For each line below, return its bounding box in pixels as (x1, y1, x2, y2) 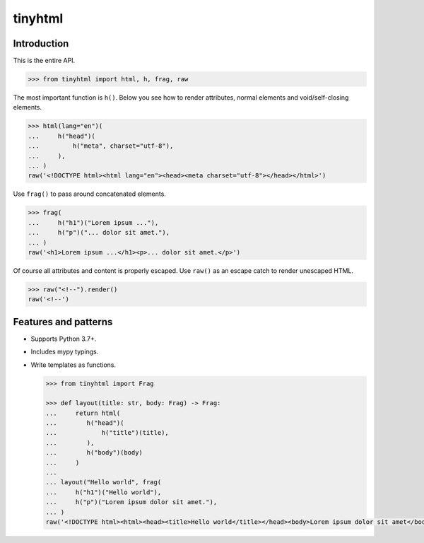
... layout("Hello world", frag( (45, 478, 162, 486)
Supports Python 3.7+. (30, 334, 97, 343)
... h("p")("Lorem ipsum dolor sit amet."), (45, 498, 218, 506)
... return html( (45, 409, 121, 417)
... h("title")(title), (45, 428, 169, 437)
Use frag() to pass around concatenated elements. (13, 189, 166, 198)
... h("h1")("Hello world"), (45, 488, 162, 496)
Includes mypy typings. (30, 347, 99, 356)
